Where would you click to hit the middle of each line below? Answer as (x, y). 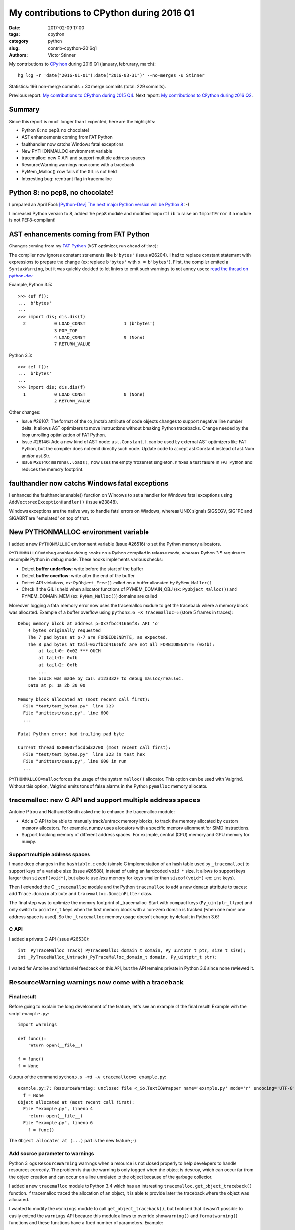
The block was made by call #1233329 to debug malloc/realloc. (106, 678)
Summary (24, 109)
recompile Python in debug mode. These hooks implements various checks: (86, 560)
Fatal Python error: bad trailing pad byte (71, 734)
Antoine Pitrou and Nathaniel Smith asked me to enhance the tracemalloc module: (92, 812)
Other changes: (25, 412)
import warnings (37, 1025)
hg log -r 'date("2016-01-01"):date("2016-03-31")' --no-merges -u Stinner (111, 75)
